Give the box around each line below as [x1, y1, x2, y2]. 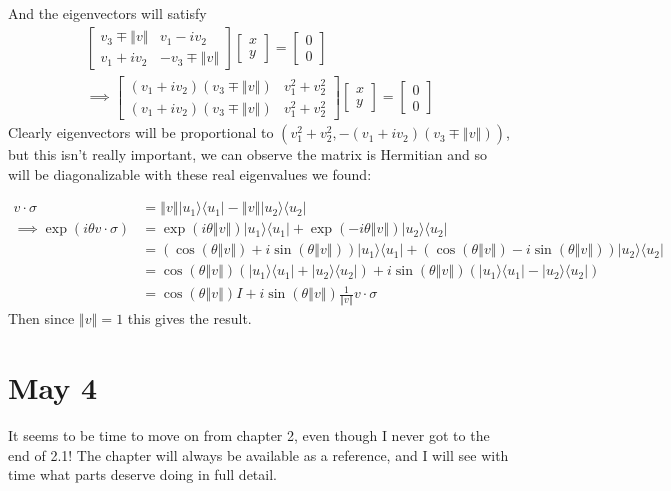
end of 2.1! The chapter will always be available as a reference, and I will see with [8, 444, 509, 465]
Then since [8, 308, 75, 329]
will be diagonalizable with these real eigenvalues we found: [8, 163, 372, 184]
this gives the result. [127, 308, 252, 329]
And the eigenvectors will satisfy [8, 3, 207, 23]
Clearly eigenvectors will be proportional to [8, 122, 274, 143]
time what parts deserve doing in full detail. [8, 464, 277, 485]
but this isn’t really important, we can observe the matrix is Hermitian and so [8, 144, 487, 165]
